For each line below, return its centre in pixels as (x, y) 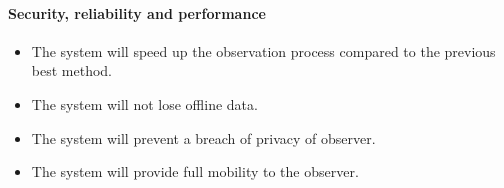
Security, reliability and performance (137, 12)
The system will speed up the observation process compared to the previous (263, 50)
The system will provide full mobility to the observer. (195, 171)
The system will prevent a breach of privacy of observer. (203, 137)
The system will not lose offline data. (144, 103)
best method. (71, 70)
